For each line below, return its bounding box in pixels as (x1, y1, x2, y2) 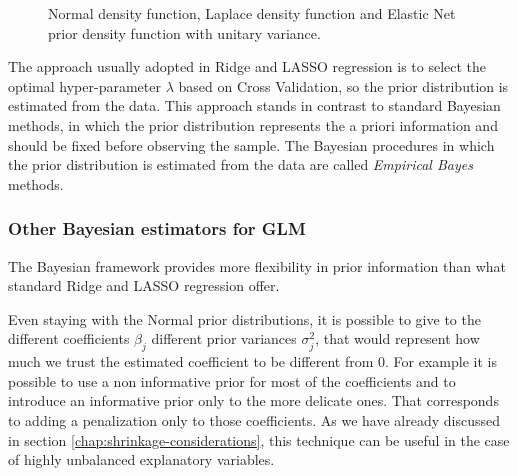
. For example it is (385, 351, 497, 372)
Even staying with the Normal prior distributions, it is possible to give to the (8, 308, 481, 329)
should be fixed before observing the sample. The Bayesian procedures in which (8, 134, 495, 155)
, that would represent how (315, 328, 480, 349)
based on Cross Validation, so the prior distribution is (178, 75, 509, 96)
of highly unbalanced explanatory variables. (8, 449, 275, 470)
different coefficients (8, 328, 130, 349)
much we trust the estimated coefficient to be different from (8, 351, 374, 372)
